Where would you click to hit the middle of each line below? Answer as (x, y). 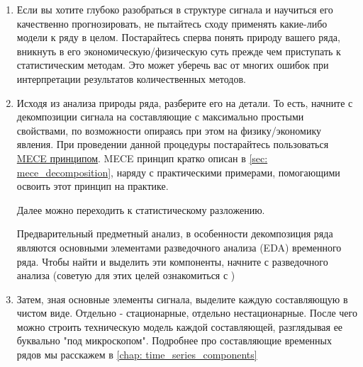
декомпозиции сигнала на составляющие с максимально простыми (160, 117)
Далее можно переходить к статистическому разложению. (141, 209)
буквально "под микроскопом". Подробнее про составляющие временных (174, 340)
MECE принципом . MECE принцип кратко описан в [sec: (142, 158)
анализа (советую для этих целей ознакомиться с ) (126, 275)
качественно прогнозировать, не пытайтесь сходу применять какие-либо (172, 23)
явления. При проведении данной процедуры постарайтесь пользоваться (173, 144)
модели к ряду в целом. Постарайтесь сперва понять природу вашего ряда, (178, 37)
